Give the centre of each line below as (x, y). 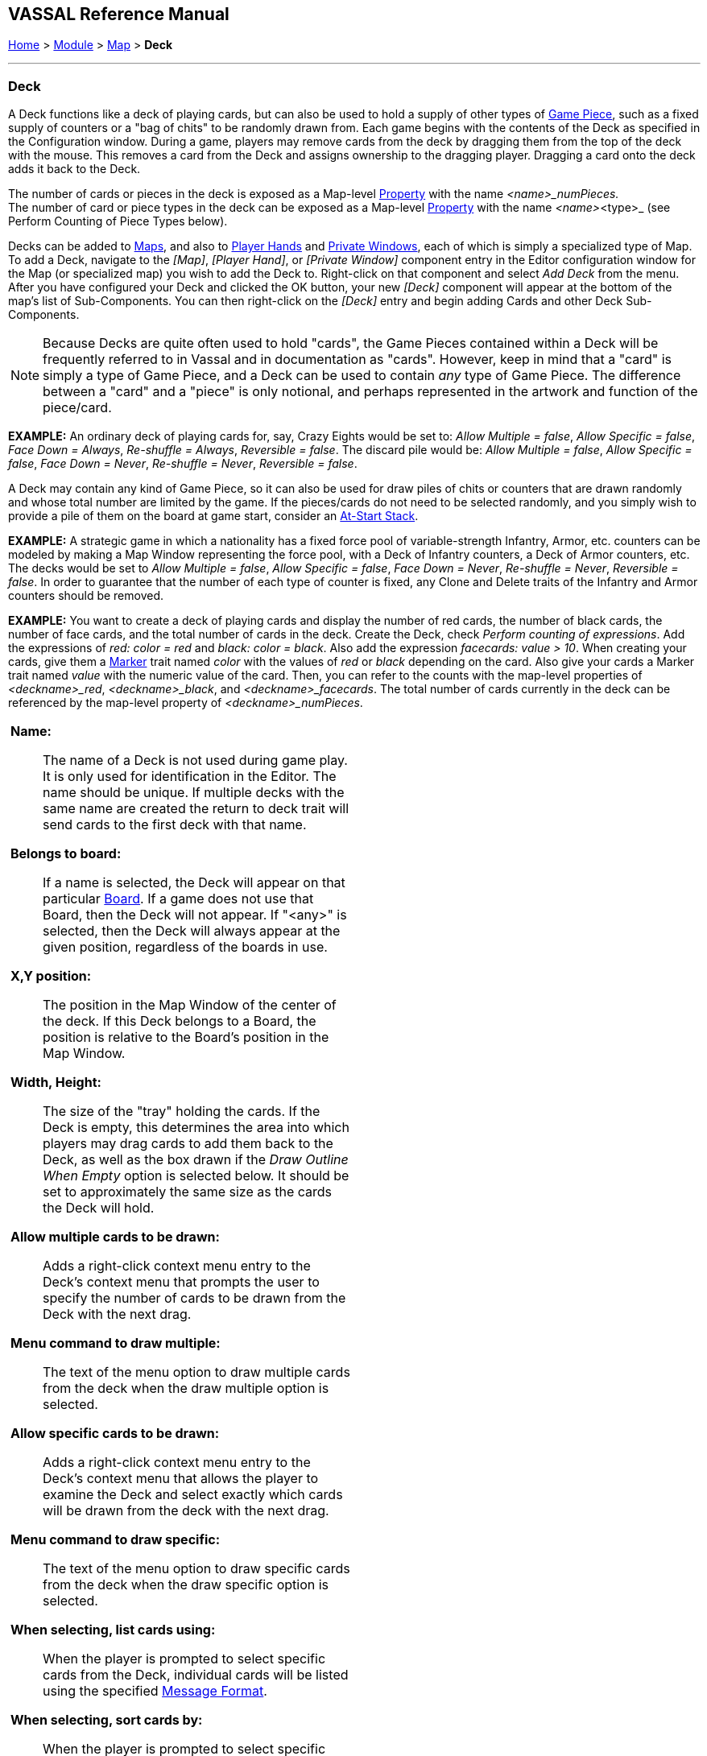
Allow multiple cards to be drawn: (115, 1237)
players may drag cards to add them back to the (188, 1144)
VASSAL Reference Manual (119, 14)
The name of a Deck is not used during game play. (195, 760)
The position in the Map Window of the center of (190, 1005)
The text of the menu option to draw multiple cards (196, 1372)
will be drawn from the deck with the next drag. (186, 1511)
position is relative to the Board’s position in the (186, 1037)
